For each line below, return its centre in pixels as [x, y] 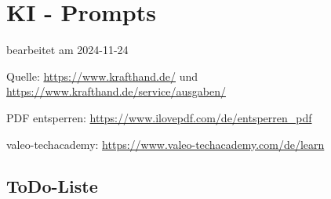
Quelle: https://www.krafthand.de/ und [102, 76]
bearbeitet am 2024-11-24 [67, 50]
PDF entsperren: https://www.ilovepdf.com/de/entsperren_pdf [159, 117]
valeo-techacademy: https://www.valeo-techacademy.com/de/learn [165, 144]
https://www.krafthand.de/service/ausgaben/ [116, 91]
